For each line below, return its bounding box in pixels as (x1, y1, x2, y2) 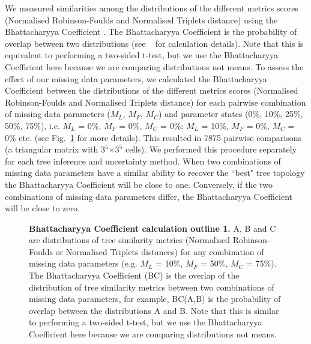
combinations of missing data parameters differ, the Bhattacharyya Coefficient (5, 190, 292, 202)
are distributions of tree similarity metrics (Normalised (29, 234, 231, 246)
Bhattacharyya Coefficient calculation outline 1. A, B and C (29, 222, 276, 234)
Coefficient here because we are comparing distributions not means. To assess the (5, 60, 304, 73)
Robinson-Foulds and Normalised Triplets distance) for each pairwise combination (5, 95, 306, 108)
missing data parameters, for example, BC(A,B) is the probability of (29, 292, 281, 305)
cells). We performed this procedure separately (125, 143, 297, 155)
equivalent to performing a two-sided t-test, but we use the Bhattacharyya (5, 49, 279, 61)
